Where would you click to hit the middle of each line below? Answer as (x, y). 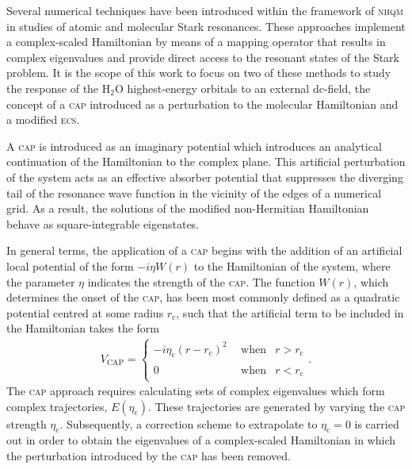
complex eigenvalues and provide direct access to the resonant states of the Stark (203, 57)
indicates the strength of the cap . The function (201, 281)
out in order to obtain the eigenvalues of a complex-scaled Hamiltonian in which (201, 440)
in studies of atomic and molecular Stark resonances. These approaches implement (206, 26)
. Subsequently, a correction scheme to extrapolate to (189, 423)
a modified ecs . (43, 119)
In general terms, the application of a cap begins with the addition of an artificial (204, 250)
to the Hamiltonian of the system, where (292, 265)
